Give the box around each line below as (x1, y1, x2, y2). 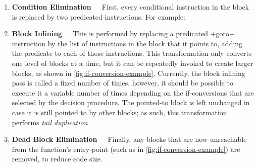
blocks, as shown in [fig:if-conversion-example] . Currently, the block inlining (12, 67, 245, 78)
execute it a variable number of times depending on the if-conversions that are (12, 87, 254, 98)
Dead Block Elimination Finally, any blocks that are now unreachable (12, 134, 247, 144)
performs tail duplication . (12, 117, 93, 127)
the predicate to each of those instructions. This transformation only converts (12, 48, 252, 58)
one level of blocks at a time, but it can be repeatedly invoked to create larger (12, 57, 253, 68)
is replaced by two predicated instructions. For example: (12, 11, 185, 22)
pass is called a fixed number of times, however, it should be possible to (12, 77, 233, 88)
